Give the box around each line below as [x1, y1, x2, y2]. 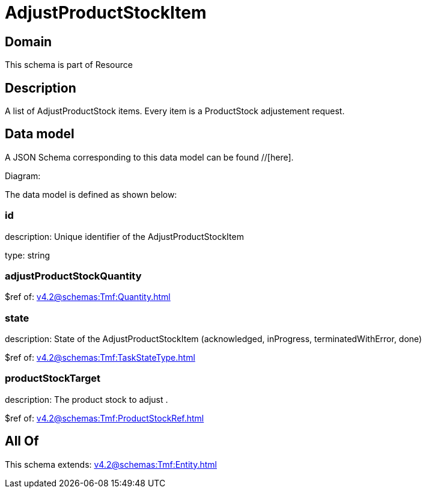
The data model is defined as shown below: [5, 189, 177, 200]
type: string [5, 250, 50, 260]
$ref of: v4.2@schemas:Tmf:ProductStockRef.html [5, 412, 204, 423]
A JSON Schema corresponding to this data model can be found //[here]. [5, 152, 294, 162]
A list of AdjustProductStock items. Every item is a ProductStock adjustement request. [5, 106, 345, 117]
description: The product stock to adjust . [5, 394, 168, 405]
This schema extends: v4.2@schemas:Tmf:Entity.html [5, 459, 217, 470]
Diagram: [5, 170, 41, 181]
